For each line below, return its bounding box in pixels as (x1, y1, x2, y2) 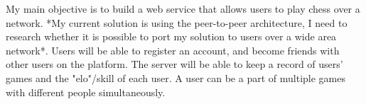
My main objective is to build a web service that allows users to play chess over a (6, 1, 360, 16)
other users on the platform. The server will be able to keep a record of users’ (6, 57, 343, 71)
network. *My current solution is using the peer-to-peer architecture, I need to (6, 15, 348, 30)
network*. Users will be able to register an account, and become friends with (6, 42, 340, 57)
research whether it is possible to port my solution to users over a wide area (6, 29, 337, 44)
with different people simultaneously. (6, 84, 166, 99)
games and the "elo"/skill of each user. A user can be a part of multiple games (6, 70, 345, 85)
